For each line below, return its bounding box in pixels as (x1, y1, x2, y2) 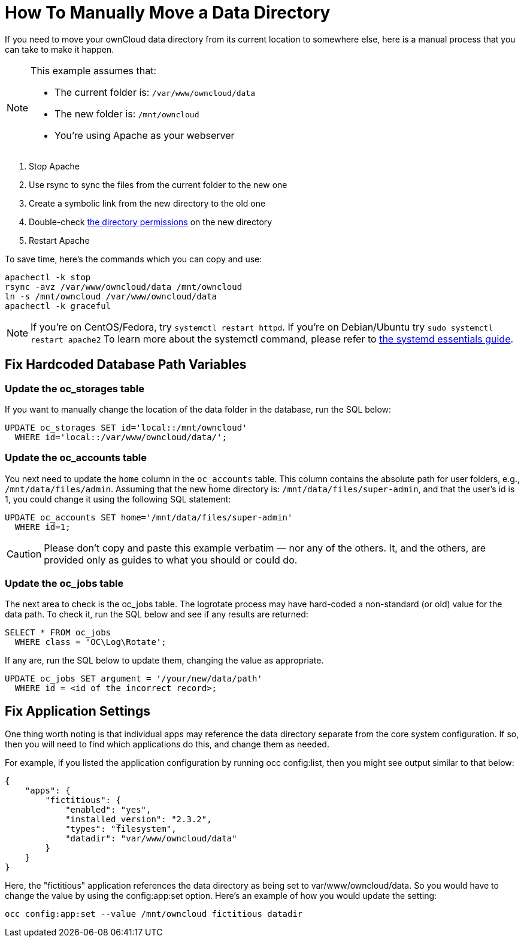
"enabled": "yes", (65, 805, 152, 815)
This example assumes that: (31, 64, 157, 77)
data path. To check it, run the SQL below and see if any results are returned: (5, 609, 308, 620)
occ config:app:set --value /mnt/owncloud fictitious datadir (5, 909, 303, 919)
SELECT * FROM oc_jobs (5, 628, 111, 638)
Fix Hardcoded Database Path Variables (5, 357, 247, 372)
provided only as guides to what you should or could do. (44, 553, 298, 566)
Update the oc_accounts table (5, 452, 147, 464)
